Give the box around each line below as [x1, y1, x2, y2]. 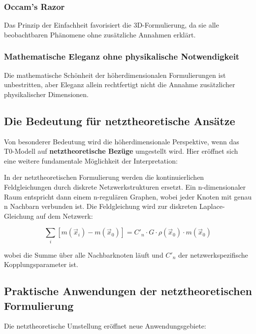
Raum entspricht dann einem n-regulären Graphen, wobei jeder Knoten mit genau [4, 191, 252, 201]
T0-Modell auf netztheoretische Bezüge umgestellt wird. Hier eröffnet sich [4, 146, 238, 156]
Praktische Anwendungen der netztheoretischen [4, 283, 252, 299]
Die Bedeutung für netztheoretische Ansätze [4, 113, 235, 128]
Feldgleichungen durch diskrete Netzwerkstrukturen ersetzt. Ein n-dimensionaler [4, 181, 246, 192]
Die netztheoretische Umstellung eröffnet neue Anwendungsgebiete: [4, 321, 206, 331]
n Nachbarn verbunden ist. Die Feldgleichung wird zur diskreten [4, 201, 197, 211]
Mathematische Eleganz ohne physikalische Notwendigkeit [4, 50, 240, 63]
